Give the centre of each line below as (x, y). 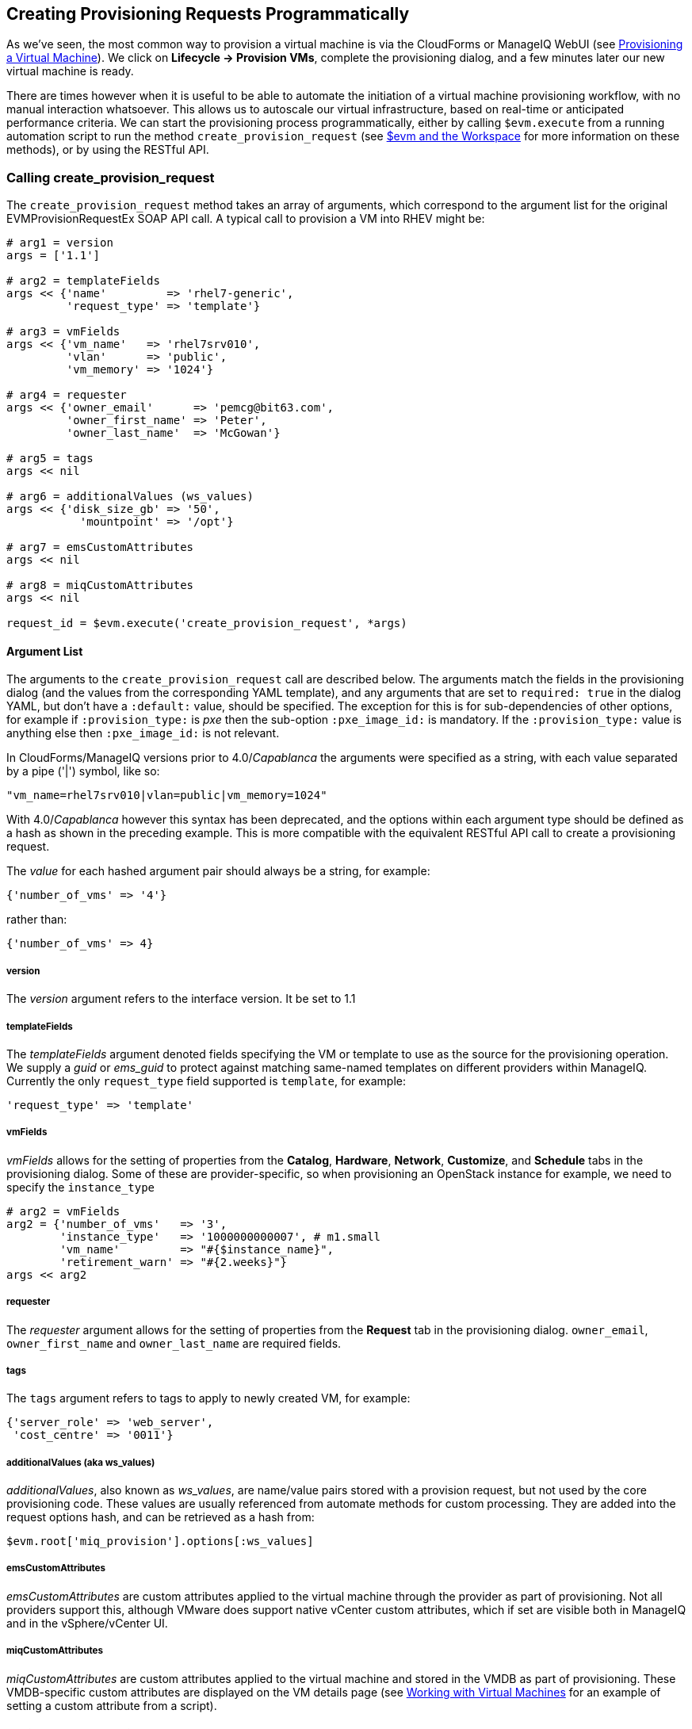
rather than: (37, 920)
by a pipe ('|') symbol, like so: (83, 771)
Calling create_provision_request (111, 177)
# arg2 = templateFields (83, 281)
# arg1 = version (60, 243)
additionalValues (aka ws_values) (81, 1462)
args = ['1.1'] (54, 256)
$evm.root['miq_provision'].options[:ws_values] (160, 1542)
